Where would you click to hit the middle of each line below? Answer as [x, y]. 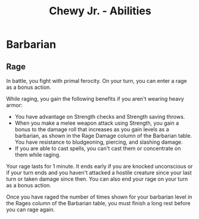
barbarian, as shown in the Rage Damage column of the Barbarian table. [103, 136]
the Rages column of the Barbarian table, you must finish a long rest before [98, 203]
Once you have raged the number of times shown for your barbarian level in [99, 197]
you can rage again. [31, 209]
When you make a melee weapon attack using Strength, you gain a [97, 123]
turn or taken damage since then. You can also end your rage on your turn [97, 179]
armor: [14, 105]
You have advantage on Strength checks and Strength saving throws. [100, 117]
